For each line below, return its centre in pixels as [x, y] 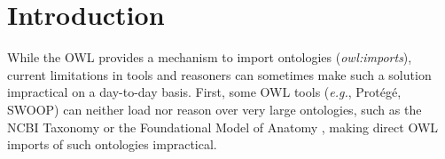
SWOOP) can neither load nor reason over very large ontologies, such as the [215, 109]
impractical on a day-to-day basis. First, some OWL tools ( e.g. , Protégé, [204, 92]
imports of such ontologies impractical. [112, 144]
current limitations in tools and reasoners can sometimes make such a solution [219, 74]
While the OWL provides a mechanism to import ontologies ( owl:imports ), [210, 57]
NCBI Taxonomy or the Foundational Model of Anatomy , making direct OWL [223, 127]
